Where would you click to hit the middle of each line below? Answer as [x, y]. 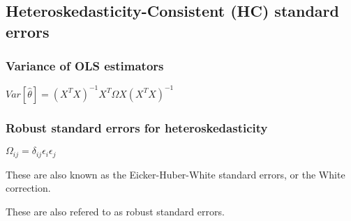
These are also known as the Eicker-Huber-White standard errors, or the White [175, 174]
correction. [28, 188]
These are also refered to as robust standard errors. [115, 211]
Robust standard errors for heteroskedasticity [137, 127]
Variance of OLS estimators [85, 66]
